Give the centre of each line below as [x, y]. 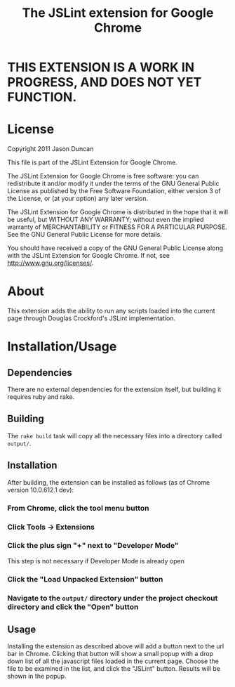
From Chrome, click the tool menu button [78, 508]
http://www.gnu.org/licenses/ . [51, 263]
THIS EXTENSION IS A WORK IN [101, 67]
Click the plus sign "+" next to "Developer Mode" [93, 546]
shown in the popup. [37, 676]
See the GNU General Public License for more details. [85, 235]
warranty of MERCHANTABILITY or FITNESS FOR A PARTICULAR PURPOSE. [117, 227]
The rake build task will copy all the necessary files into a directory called [115, 436]
